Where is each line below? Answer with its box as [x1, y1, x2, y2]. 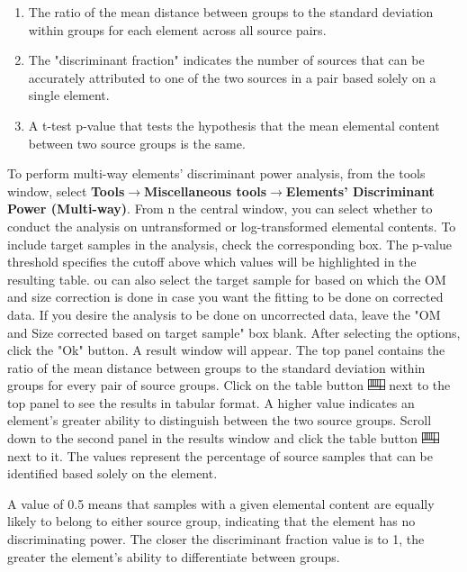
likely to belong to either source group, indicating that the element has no [7, 512, 416, 531]
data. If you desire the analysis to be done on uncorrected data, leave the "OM [7, 304, 441, 323]
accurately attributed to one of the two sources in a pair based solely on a [28, 68, 436, 86]
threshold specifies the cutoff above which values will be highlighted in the [7, 252, 417, 271]
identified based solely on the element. [7, 464, 218, 483]
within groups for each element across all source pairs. [28, 20, 327, 39]
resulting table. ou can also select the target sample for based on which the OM [7, 269, 446, 288]
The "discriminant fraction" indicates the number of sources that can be [28, 50, 425, 69]
